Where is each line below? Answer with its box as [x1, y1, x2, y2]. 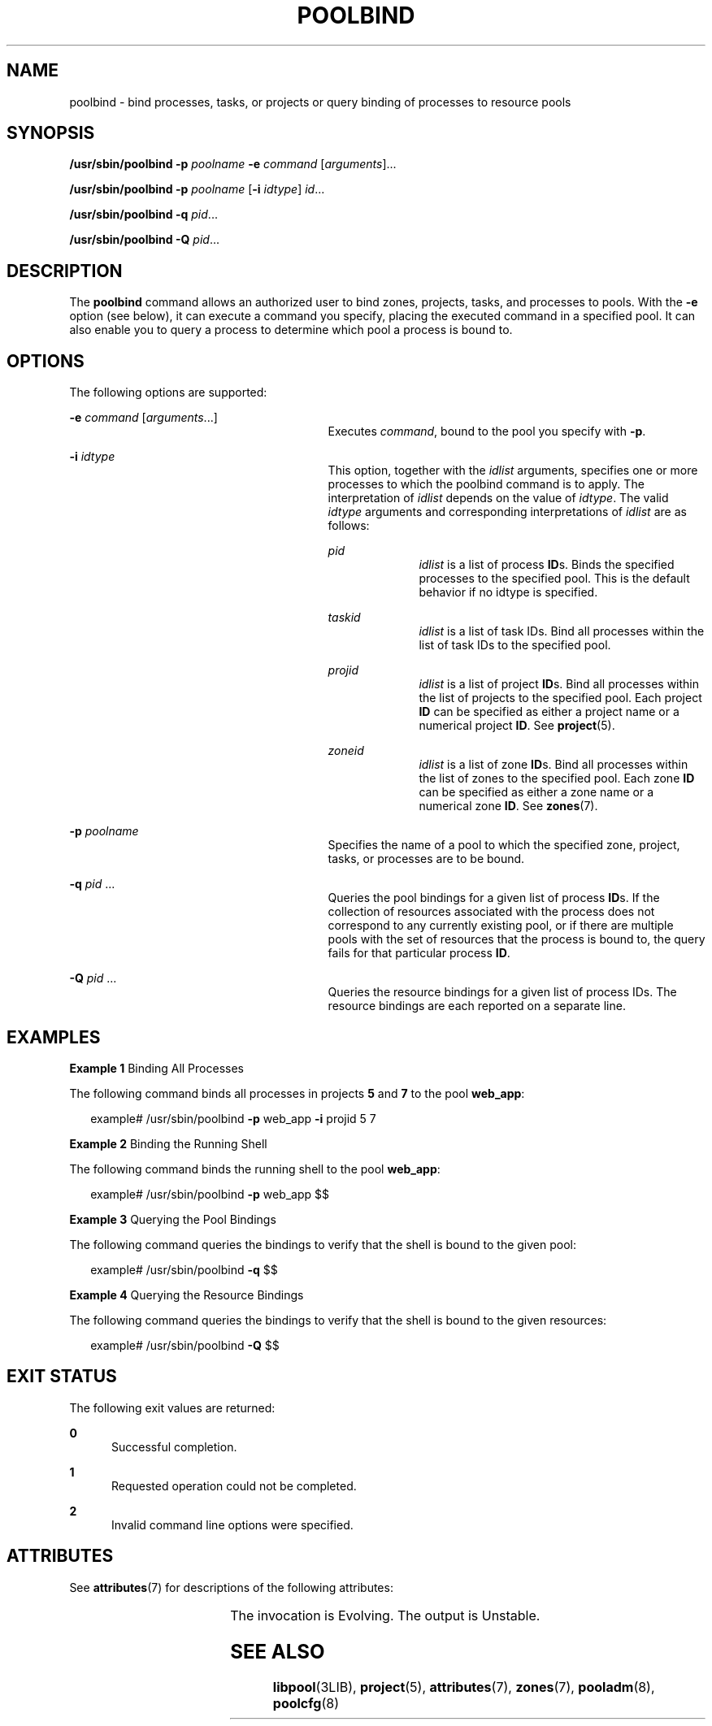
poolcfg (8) [272, 1695, 339, 1712]
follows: [328, 518, 370, 533]
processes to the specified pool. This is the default [419, 571, 690, 586]
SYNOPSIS [7, 123, 95, 144]
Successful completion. [111, 1439, 237, 1454]
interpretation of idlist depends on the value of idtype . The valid [328, 491, 669, 505]
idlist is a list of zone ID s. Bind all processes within [419, 757, 688, 772]
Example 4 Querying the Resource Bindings [69, 1287, 304, 1302]
